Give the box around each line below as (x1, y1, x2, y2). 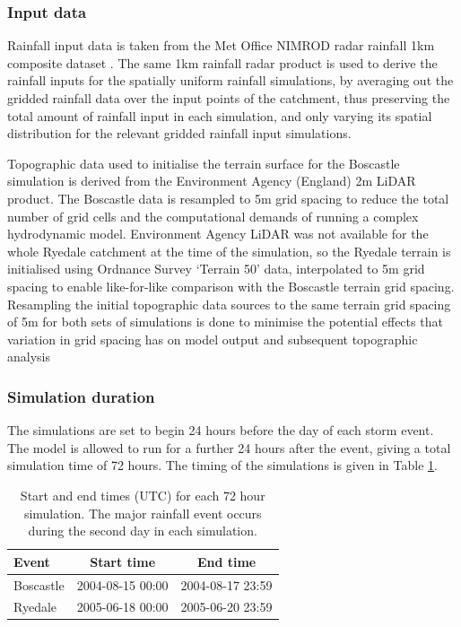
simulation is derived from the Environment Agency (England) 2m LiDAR (7, 171, 416, 190)
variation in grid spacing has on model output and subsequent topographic (7, 329, 418, 348)
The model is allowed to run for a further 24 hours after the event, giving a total (7, 438, 451, 457)
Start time (90, 552, 156, 570)
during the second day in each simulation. (28, 521, 257, 540)
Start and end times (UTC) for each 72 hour (20, 485, 265, 504)
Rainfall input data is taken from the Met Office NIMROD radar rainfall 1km (7, 36, 435, 55)
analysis (7, 347, 50, 366)
